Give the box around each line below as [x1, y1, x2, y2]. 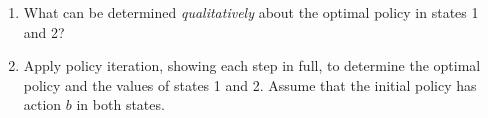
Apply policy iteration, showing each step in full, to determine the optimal [23, 55, 481, 76]
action [23, 94, 62, 115]
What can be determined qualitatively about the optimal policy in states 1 [23, 2, 479, 22]
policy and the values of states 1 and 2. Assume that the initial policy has [23, 74, 477, 95]
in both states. [76, 94, 165, 115]
